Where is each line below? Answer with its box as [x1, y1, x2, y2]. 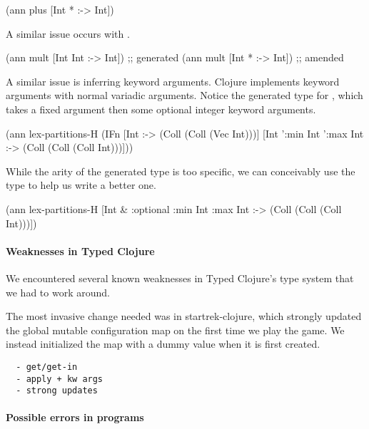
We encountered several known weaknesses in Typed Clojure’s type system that [6, 270, 354, 285]
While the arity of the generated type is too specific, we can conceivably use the [6, 163, 355, 178]
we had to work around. [6, 284, 110, 299]
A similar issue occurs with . [6, 26, 130, 41]
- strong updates [16, 386, 98, 396]
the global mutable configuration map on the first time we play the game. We [6, 322, 345, 337]
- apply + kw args [16, 373, 103, 384]
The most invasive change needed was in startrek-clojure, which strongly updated [6, 309, 362, 324]
